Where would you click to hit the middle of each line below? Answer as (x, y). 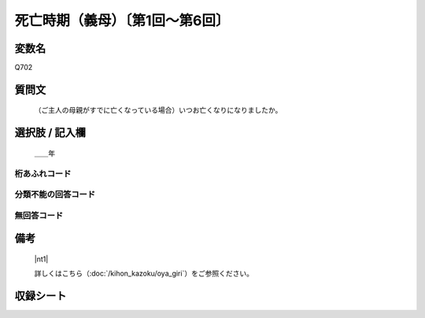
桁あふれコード (43, 173)
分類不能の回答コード (55, 194)
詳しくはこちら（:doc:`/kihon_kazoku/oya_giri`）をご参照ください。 (144, 274)
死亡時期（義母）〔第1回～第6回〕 (122, 20)
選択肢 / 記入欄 (50, 133)
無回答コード (39, 215)
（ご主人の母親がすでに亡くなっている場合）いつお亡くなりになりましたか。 (158, 110)
